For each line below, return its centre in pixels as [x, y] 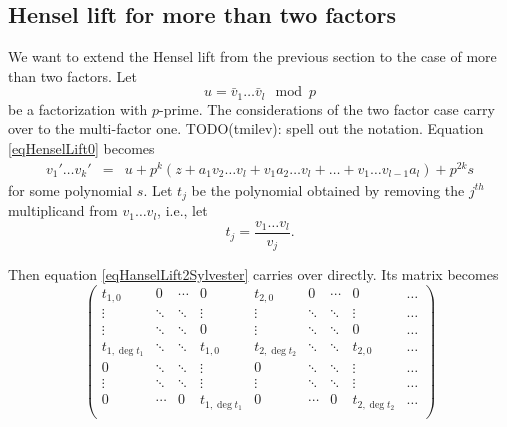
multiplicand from [63, 210]
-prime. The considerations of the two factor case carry [326, 108]
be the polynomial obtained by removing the [328, 189]
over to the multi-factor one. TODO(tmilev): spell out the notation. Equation [246, 128]
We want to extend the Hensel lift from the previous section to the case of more [252, 56]
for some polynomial [70, 189]
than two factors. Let [73, 75]
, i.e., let [182, 210]
